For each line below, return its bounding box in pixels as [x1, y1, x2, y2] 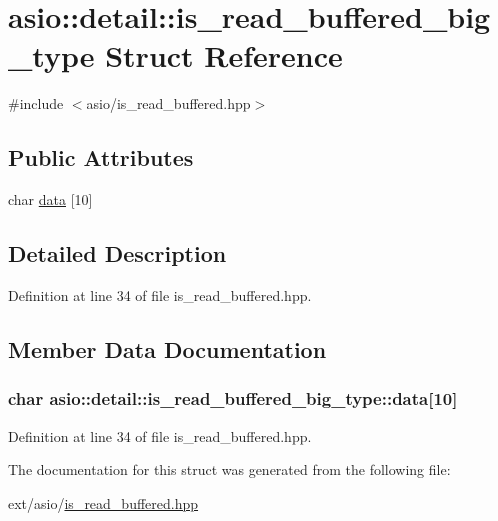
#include [8, 93, 64, 114]
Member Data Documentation [8, 333, 327, 364]
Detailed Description [8, 238, 227, 269]
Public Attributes [8, 142, 194, 173]
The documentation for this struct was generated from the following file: [8, 459, 451, 480]
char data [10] [8, 189, 93, 210]
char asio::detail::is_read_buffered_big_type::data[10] [8, 386, 458, 411]
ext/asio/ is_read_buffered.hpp [8, 492, 199, 513]
